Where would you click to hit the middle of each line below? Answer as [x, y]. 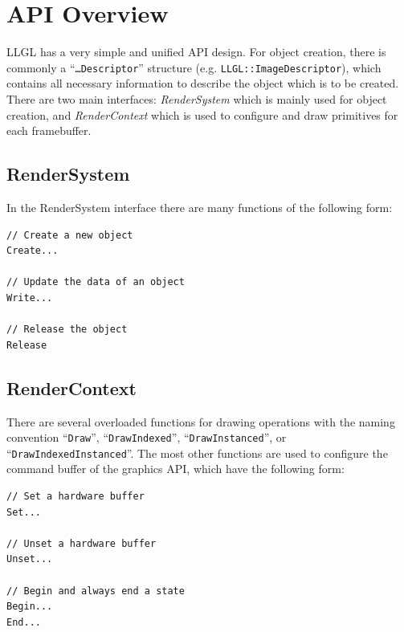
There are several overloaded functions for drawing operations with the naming [201, 421]
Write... [30, 298]
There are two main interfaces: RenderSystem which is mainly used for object [197, 98]
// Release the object [67, 330]
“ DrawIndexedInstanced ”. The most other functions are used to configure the [197, 453]
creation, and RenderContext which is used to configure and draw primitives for [202, 114]
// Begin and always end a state [96, 591]
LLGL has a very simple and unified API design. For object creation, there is [196, 52]
